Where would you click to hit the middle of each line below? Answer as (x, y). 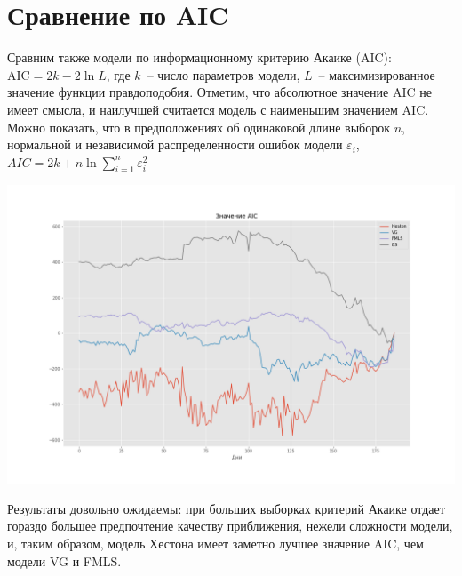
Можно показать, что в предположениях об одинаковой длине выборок (199, 127)
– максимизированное (377, 74)
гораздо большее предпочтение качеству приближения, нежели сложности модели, (230, 526)
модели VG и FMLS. (64, 560)
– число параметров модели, (223, 74)
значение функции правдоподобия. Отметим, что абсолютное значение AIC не (219, 92)
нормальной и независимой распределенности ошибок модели (175, 144)
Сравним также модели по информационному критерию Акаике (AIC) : (199, 57)
